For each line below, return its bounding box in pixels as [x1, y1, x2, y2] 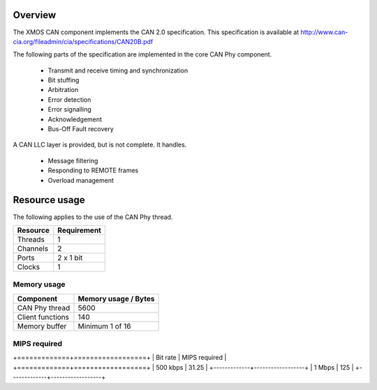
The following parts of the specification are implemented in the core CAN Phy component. [13, 50, 272, 59]
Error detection [47, 95, 91, 104]
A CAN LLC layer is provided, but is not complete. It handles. [13, 140, 187, 149]
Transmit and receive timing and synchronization [47, 66, 188, 75]
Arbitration [47, 86, 79, 94]
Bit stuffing [47, 76, 80, 84]
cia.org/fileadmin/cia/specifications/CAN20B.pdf [13, 37, 154, 45]
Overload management [47, 176, 114, 184]
